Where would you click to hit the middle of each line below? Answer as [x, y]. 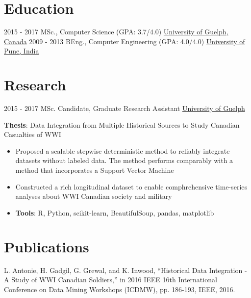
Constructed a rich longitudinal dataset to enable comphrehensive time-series [131, 186]
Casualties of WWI [33, 134]
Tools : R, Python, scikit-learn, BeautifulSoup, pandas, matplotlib [115, 212]
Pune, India [22, 51]
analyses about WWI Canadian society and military [94, 196]
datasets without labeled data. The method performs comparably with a [124, 160]
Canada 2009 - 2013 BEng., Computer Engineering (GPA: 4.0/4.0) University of [125, 41]
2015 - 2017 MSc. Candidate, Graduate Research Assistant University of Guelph [125, 108]
